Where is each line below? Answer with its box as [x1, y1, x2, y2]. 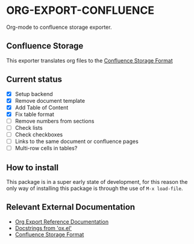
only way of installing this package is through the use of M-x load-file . [6, 185, 183, 192]
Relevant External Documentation [6, 202, 136, 212]
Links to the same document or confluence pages [14, 138, 139, 145]
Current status [6, 75, 62, 85]
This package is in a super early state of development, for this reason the [6, 178, 188, 185]
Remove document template [14, 97, 86, 104]
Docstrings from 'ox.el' [14, 224, 72, 231]
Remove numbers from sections [14, 117, 95, 124]
